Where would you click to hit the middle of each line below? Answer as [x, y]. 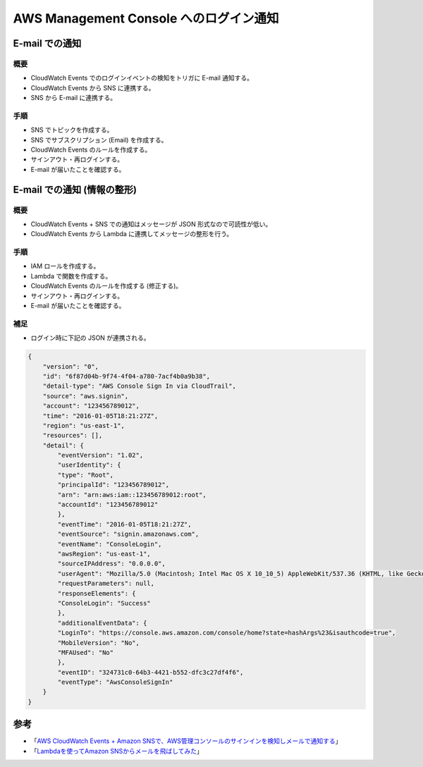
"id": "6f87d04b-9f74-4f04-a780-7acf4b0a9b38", [127, 376]
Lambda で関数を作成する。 [71, 276]
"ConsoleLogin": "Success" [104, 603]
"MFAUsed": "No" [86, 652]
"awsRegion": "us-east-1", [104, 554]
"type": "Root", [86, 475]
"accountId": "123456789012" [108, 505]
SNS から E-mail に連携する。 [74, 98]
